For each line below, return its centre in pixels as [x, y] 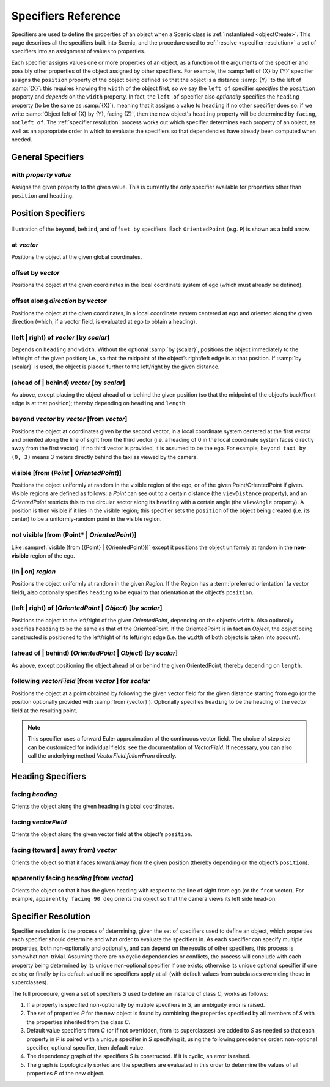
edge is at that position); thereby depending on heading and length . [99, 403]
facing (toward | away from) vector [64, 850]
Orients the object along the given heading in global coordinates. [93, 806]
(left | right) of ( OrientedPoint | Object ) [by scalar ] [87, 608]
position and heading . [43, 195]
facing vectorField [39, 822]
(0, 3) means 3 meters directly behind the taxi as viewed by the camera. [105, 457]
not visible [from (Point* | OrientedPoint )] [74, 535]
